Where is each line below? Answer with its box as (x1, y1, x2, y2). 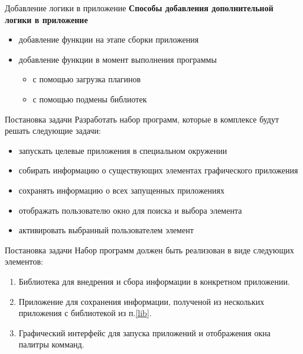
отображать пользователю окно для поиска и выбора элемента (18, 204, 242, 216)
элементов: (5, 255, 43, 268)
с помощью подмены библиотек (32, 92, 147, 105)
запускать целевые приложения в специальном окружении (18, 144, 227, 156)
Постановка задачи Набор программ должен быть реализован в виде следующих (5, 243, 294, 256)
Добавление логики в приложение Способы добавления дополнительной (5, 2, 273, 14)
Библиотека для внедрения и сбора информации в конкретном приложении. (18, 275, 290, 287)
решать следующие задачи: (5, 124, 101, 137)
